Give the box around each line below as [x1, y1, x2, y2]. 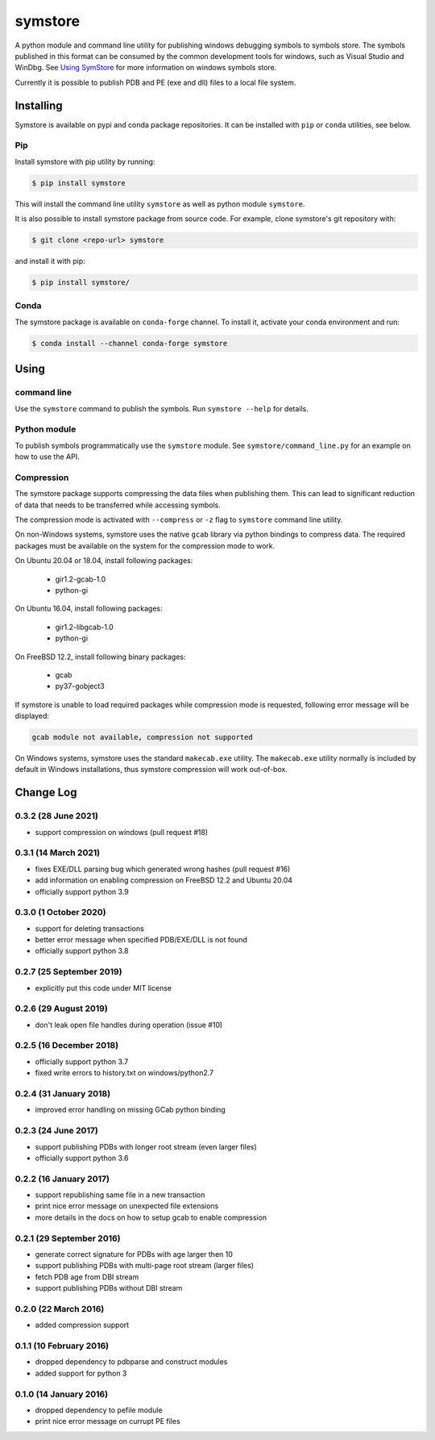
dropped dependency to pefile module [35, 1405, 163, 1415]
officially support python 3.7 [35, 1057, 129, 1066]
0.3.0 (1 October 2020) [14, 907, 106, 918]
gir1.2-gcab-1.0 [55, 574, 106, 584]
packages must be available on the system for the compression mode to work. [14, 541, 275, 550]
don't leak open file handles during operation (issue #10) [35, 1020, 223, 1029]
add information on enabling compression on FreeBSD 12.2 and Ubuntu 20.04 [35, 875, 293, 885]
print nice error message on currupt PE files [35, 1417, 180, 1426]
